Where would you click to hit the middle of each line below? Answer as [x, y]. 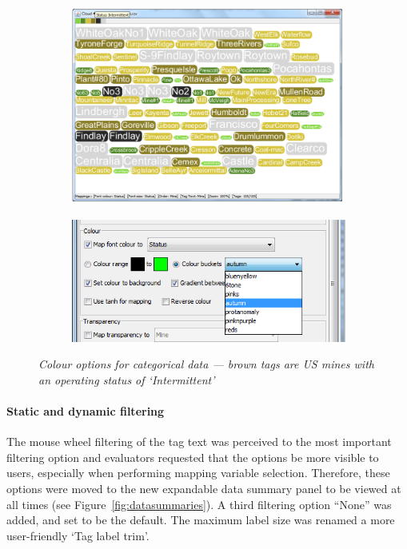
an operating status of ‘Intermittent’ [127, 379]
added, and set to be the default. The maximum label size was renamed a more [201, 520]
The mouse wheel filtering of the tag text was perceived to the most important [199, 442]
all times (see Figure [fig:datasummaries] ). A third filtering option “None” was [199, 504]
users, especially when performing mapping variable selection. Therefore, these [198, 473]
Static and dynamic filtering [86, 411]
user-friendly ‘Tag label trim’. [78, 535]
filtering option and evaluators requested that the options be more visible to [193, 457]
